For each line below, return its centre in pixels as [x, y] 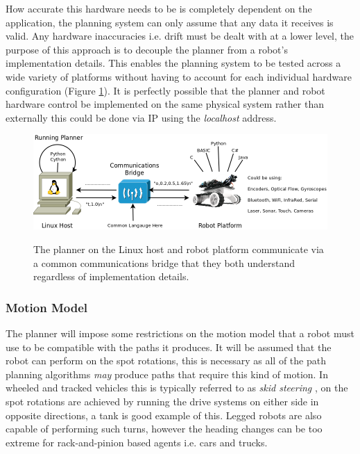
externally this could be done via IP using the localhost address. [141, 117]
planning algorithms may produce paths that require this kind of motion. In [167, 374]
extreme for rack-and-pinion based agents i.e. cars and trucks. [137, 442]
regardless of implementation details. [111, 276]
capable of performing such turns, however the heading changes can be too [164, 429]
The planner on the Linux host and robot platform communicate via [179, 249]
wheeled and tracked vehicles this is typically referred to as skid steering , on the [177, 388]
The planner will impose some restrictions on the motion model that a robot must [180, 333]
